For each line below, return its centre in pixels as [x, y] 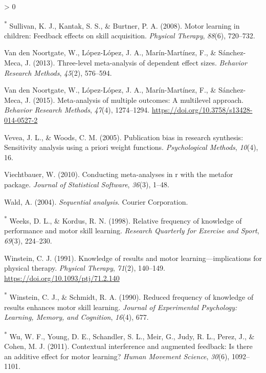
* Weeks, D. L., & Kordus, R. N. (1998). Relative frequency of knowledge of [123, 220]
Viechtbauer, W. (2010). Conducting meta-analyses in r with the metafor [119, 174]
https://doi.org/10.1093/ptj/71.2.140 [62, 278]
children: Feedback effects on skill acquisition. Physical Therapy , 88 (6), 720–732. [130, 35]
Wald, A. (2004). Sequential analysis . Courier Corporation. [96, 201]
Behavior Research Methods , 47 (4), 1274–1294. [77, 110]
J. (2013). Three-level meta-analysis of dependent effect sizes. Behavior [136, 63]
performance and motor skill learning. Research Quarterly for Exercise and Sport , [132, 231]
